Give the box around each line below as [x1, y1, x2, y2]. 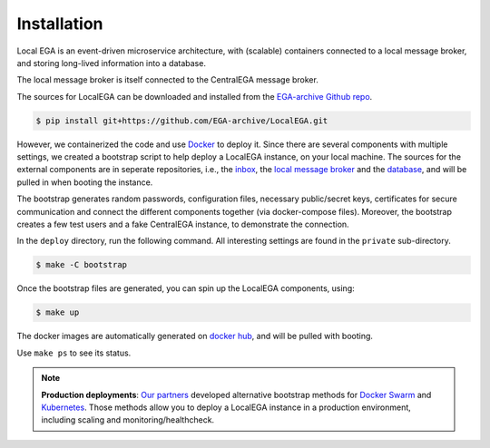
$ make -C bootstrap [35, 259, 127, 270]
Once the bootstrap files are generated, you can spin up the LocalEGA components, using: [16, 283, 355, 294]
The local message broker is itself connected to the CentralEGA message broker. [16, 74, 319, 85]
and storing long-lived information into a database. [16, 57, 206, 68]
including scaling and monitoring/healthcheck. [41, 414, 215, 425]
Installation [16, 14, 103, 34]
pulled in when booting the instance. [16, 177, 153, 188]
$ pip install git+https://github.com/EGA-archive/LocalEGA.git [35, 115, 328, 126]
